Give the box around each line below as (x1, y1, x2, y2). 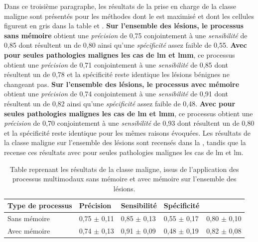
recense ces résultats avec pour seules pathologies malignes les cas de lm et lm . (4, 147, 244, 157)
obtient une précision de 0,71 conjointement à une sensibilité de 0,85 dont (4, 59, 229, 70)
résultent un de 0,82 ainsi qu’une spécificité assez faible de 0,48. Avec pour (4, 98, 236, 108)
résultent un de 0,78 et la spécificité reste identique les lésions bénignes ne (4, 69, 230, 80)
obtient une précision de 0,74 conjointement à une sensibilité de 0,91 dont (4, 88, 229, 99)
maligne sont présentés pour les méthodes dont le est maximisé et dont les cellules (4, 10, 254, 21)
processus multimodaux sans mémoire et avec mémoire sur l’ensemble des (12, 173, 237, 184)
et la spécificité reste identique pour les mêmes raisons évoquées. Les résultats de (4, 127, 251, 138)
